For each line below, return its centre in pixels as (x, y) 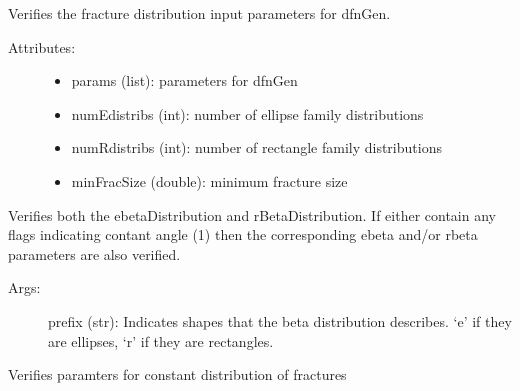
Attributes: (42, 46)
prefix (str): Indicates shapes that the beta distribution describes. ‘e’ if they (280, 320)
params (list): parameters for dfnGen (184, 80)
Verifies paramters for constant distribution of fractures (177, 374)
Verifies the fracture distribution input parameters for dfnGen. (199, 13)
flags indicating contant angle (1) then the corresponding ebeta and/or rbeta (243, 234)
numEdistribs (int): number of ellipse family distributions (247, 113)
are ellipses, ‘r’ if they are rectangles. (161, 340)
